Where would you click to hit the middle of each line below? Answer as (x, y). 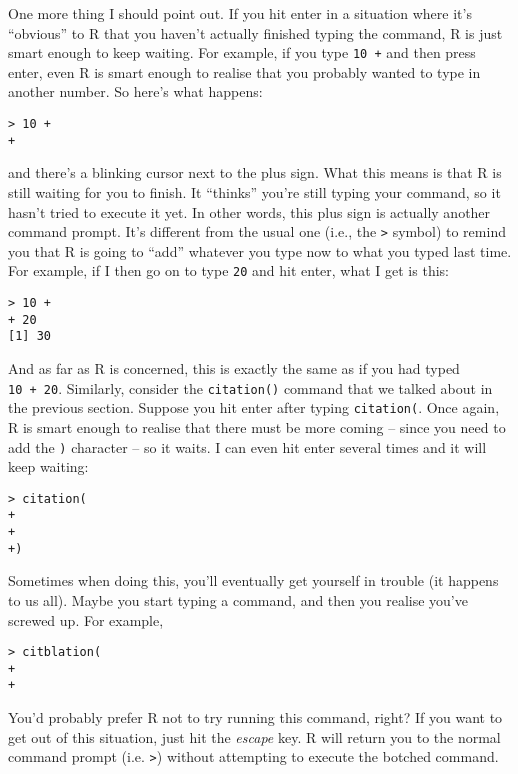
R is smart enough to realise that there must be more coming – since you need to (257, 426)
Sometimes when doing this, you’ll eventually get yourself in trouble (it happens (253, 580)
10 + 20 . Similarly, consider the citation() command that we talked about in (250, 387)
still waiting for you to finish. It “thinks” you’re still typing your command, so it (254, 191)
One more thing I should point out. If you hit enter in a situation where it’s (240, 13)
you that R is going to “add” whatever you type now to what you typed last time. (260, 250)
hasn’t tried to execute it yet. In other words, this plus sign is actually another (249, 211)
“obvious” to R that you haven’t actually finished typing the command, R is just (255, 32)
